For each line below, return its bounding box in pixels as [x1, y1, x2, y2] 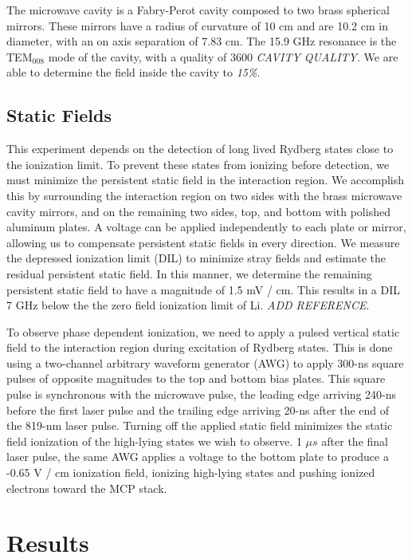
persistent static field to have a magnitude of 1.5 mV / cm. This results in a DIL [6, 281, 400, 297]
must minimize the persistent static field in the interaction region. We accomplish [6, 171, 405, 188]
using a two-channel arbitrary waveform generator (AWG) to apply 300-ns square [6, 354, 404, 371]
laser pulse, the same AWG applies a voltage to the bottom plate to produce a [6, 448, 389, 465]
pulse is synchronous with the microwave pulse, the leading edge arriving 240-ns [6, 386, 397, 403]
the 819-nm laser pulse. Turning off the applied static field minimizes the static [6, 417, 393, 434]
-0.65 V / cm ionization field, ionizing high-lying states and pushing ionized [6, 464, 375, 481]
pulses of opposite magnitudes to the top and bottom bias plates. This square [6, 370, 386, 387]
